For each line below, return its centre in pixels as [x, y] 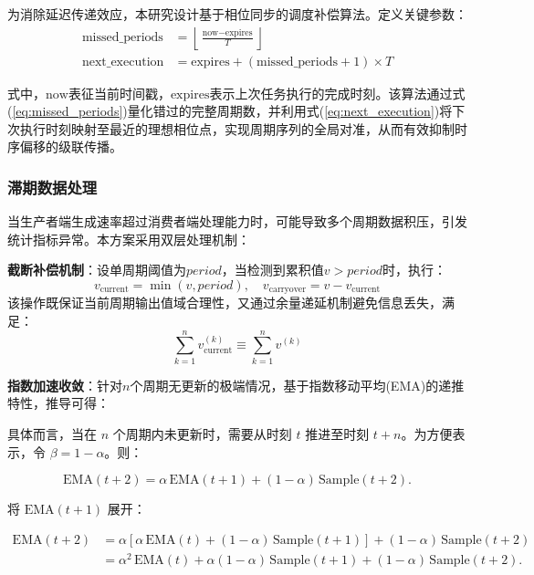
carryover [288, 290]
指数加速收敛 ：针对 [65, 385]
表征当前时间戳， [119, 93]
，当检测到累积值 [272, 270]
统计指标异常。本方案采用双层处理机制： [129, 239]
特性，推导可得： [58, 403]
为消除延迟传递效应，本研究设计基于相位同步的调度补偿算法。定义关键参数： [237, 14]
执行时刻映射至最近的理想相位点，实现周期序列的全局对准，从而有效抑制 [237, 128]
